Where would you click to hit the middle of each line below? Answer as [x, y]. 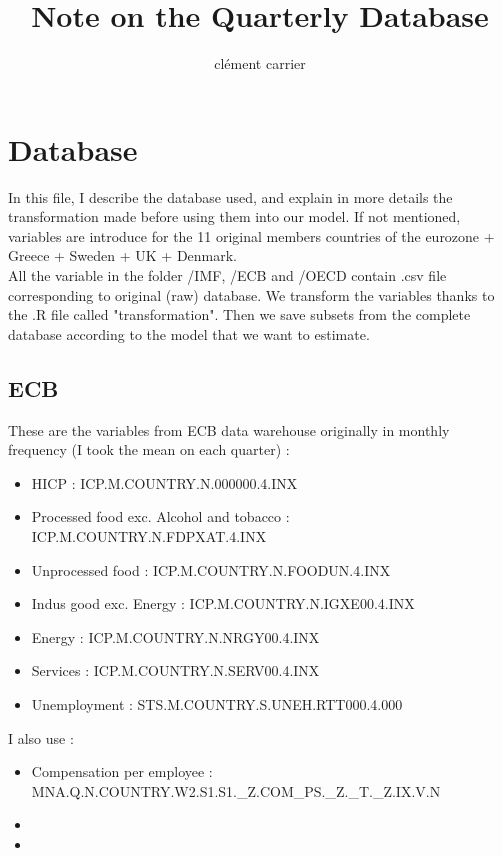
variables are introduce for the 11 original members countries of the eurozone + [251, 235]
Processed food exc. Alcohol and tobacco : [160, 516]
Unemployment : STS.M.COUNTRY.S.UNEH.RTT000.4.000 [217, 703]
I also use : [41, 737]
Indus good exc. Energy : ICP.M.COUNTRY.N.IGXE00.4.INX [223, 603]
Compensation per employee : [122, 771]
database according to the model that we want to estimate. [189, 333]
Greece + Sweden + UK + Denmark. [123, 255]
